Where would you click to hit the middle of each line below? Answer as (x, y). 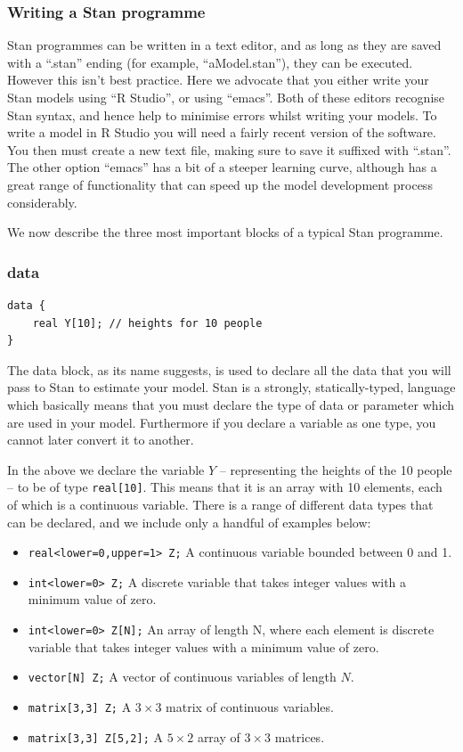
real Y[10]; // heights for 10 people (147, 323)
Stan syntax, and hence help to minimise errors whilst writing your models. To (222, 114)
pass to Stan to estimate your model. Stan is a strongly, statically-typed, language (231, 387)
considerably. (42, 202)
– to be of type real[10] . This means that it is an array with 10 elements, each (225, 487)
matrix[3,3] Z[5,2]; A (95, 736)
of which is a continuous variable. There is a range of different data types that (220, 504)
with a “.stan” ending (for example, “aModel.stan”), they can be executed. (210, 62)
